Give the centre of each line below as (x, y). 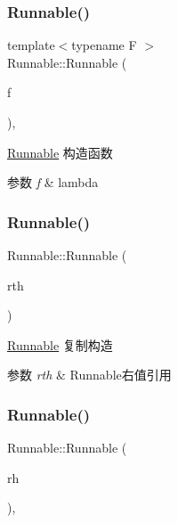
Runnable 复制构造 (60, 344)
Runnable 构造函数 (60, 152)
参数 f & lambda (53, 182)
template (31, 45)
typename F (104, 45)
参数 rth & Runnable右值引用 (89, 375)
